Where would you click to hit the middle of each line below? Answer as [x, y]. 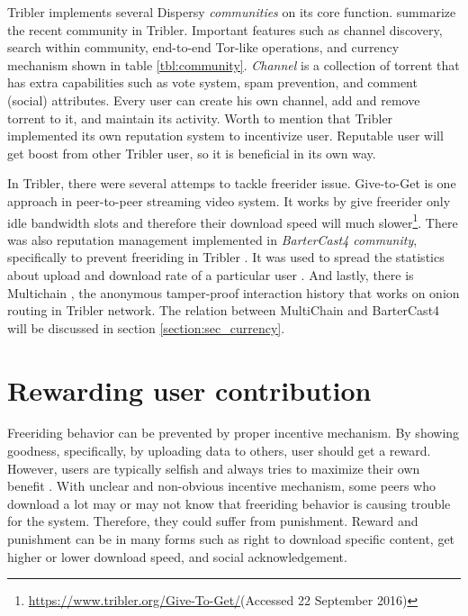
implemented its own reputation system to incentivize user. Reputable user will [225, 136]
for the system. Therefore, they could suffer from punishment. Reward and [213, 521]
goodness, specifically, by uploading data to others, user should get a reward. [219, 451]
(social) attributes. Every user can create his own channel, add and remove [214, 100]
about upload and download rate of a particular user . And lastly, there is [211, 274]
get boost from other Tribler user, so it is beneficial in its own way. [192, 153]
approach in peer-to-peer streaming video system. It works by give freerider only [229, 200]
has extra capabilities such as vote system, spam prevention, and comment [212, 82]
